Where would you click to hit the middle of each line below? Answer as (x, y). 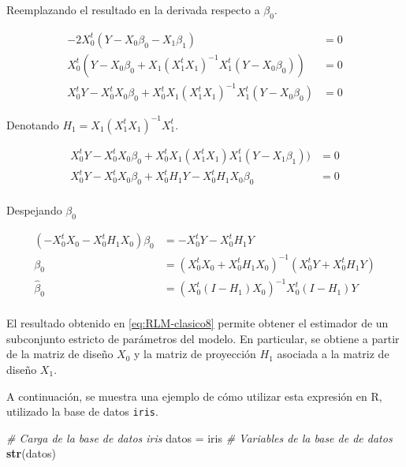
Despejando (34, 210)
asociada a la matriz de (333, 354)
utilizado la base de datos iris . (82, 411)
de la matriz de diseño (60, 354)
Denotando (33, 124)
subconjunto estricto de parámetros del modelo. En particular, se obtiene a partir (203, 338)
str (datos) (31, 453)
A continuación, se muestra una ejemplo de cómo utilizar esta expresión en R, (194, 396)
